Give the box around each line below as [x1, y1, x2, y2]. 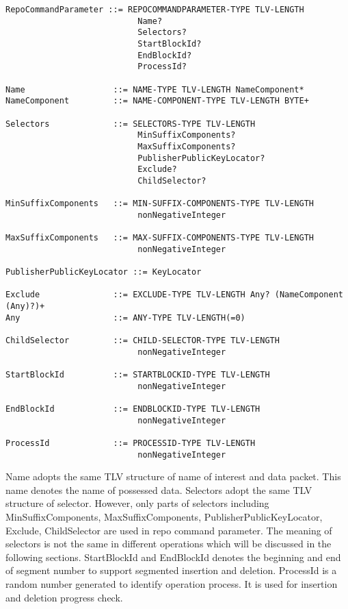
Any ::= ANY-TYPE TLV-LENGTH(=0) [5, 312, 245, 323]
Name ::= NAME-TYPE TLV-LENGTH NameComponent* [5, 84, 304, 95]
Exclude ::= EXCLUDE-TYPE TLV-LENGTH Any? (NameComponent [5, 290, 343, 300]
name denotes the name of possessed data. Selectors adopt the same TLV [5, 482, 312, 497]
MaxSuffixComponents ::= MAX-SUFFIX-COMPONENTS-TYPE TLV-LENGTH [5, 233, 314, 243]
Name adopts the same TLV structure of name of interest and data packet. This [5, 469, 341, 484]
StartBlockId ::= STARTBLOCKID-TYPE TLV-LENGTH [5, 370, 270, 380]
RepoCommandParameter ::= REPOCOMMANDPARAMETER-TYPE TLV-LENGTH [5, 5, 304, 14]
